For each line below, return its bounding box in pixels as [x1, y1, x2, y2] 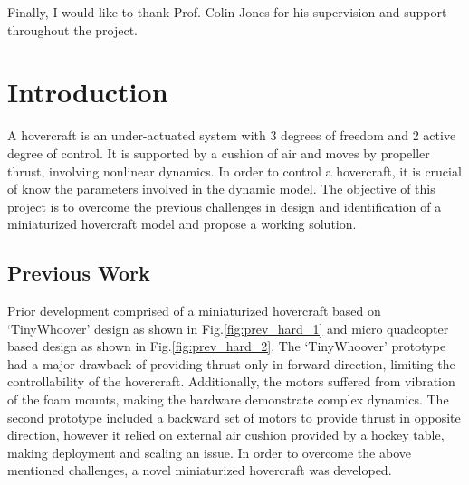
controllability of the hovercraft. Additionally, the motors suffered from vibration [7, 372, 455, 391]
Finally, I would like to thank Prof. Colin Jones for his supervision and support [7, 3, 447, 21]
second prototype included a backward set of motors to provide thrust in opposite [7, 407, 461, 426]
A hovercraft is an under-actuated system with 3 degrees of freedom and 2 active [7, 126, 456, 145]
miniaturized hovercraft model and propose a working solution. [7, 214, 357, 233]
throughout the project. [7, 20, 139, 39]
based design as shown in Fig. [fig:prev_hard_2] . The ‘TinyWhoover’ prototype [7, 337, 446, 356]
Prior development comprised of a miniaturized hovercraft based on [7, 301, 381, 320]
